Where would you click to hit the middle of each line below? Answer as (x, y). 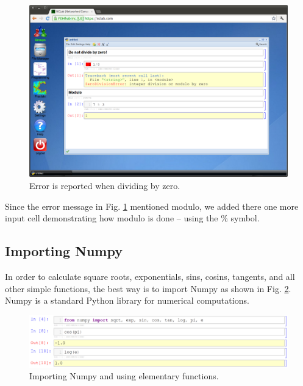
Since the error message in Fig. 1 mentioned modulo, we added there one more (152, 206)
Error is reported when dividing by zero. (105, 185)
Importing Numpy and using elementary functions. (124, 376)
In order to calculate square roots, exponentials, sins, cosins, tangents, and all (150, 276)
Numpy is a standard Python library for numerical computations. (127, 300)
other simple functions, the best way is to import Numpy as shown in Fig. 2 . (148, 288)
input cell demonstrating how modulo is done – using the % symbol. (132, 218)
